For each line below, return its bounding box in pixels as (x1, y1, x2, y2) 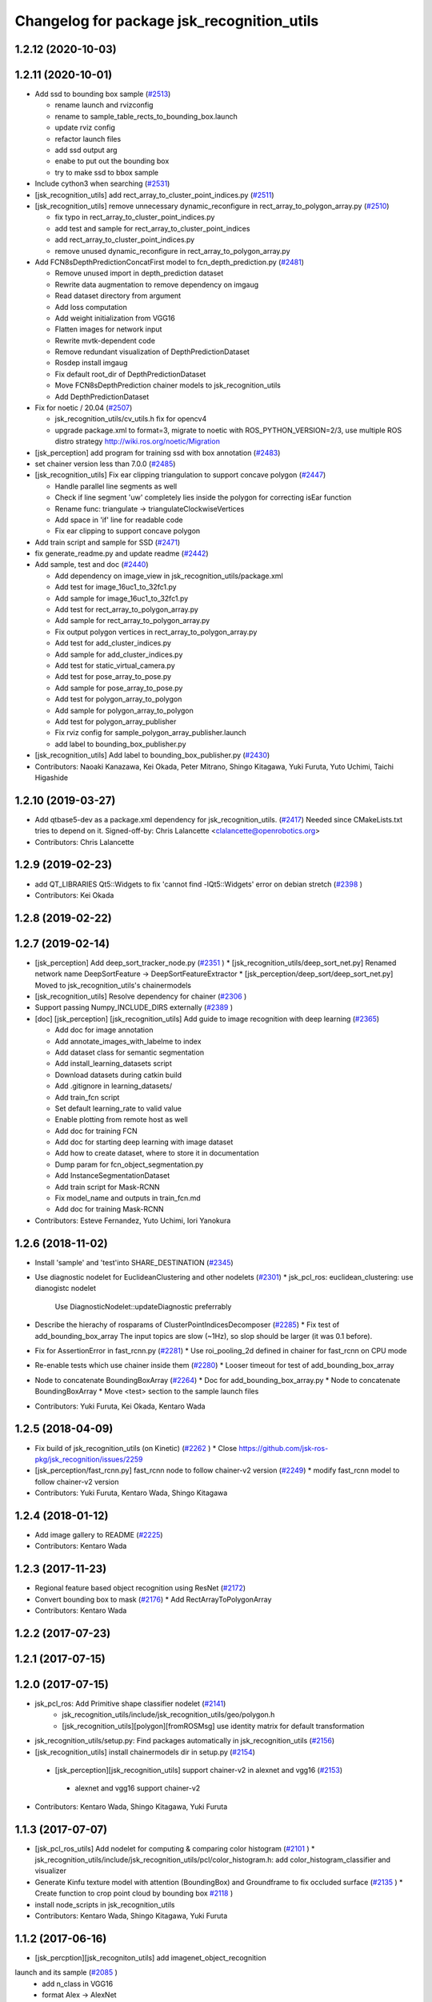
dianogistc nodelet (34, 1284, 96, 1293)
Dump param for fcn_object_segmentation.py (54, 1160, 204, 1169)
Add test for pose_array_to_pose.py (54, 672, 172, 681)
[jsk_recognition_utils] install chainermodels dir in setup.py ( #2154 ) (34, 1747, 256, 1757)
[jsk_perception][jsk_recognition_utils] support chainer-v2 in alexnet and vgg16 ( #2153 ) (54, 1765, 343, 1775)
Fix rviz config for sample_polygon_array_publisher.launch (54, 728, 247, 738)
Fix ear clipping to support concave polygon (54, 526, 201, 536)
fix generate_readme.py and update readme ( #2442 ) (34, 549, 209, 558)
